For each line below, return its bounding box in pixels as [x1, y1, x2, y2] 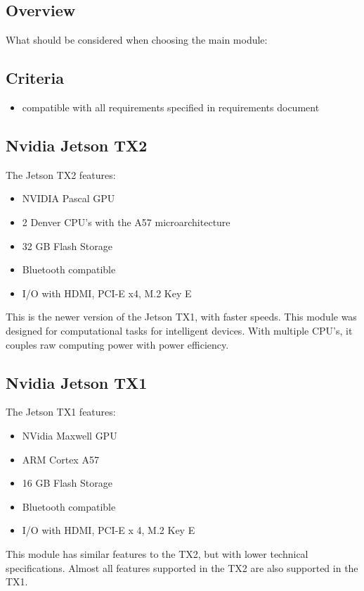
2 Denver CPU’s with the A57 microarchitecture [22, 214, 230, 229]
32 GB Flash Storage [22, 238, 112, 253]
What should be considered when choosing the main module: [6, 32, 268, 47]
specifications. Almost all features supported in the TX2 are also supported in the [6, 560, 358, 575]
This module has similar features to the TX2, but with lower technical [6, 546, 308, 561]
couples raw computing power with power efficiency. [6, 337, 229, 352]
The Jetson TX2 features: [6, 167, 116, 182]
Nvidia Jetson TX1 [6, 371, 148, 393]
